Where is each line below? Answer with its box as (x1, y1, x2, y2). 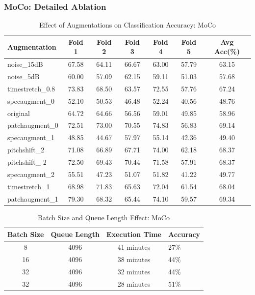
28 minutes (117, 278, 151, 289)
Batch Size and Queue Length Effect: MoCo (38, 212, 170, 222)
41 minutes (117, 242, 151, 252)
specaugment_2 (7, 169, 55, 179)
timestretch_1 (7, 181, 50, 191)
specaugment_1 (7, 132, 55, 143)
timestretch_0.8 (7, 83, 55, 93)
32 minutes (117, 266, 151, 276)
